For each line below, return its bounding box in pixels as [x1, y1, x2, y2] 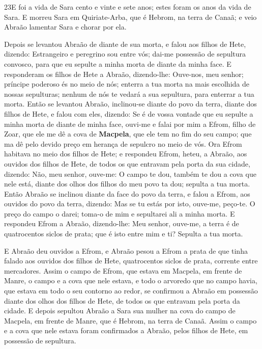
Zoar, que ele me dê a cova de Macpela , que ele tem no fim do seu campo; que [4, 128, 252, 139]
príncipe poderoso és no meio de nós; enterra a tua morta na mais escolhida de [4, 78, 249, 89]
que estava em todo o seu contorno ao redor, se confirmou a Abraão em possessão [4, 285, 258, 296]
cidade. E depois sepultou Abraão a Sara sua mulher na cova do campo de [4, 305, 236, 316]
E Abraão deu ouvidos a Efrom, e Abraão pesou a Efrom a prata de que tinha [4, 245, 248, 256]
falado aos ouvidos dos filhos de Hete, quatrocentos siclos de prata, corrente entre [4, 255, 258, 266]
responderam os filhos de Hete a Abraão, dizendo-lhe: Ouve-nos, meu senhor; [4, 68, 244, 79]
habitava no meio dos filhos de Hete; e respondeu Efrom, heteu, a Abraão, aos [4, 148, 247, 159]
